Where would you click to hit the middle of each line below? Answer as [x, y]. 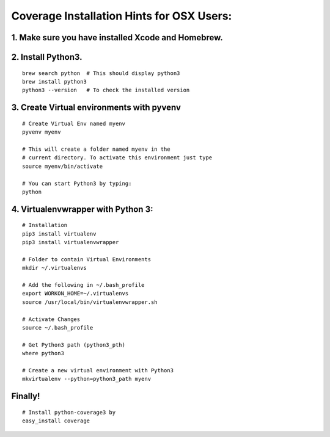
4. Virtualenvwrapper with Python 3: [82, 209]
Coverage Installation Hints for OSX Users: [122, 16]
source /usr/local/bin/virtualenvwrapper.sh [90, 302]
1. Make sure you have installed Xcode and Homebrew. [117, 38]
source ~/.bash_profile [58, 327]
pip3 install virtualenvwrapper [71, 242]
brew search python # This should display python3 [101, 73]
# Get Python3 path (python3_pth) [74, 345]
